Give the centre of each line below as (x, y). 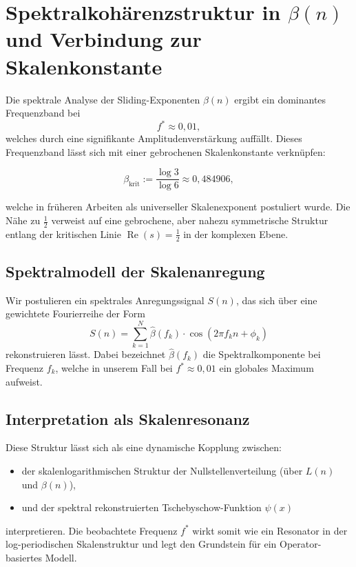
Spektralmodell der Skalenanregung (135, 271)
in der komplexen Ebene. (236, 233)
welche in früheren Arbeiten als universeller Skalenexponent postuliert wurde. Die (178, 207)
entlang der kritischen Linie (63, 233)
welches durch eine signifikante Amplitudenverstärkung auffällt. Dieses (154, 138)
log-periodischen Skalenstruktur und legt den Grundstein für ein (141, 544)
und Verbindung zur (104, 39)
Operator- (301, 544)
